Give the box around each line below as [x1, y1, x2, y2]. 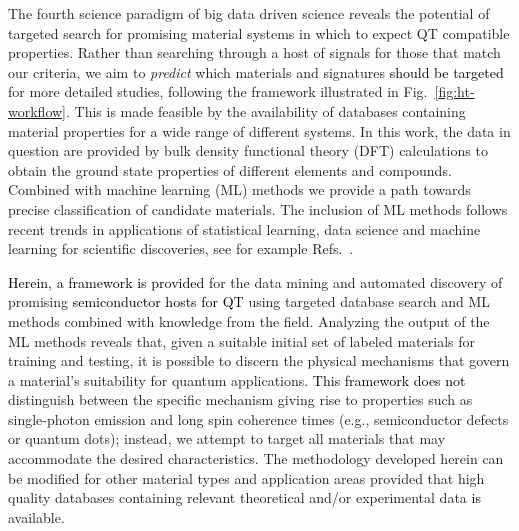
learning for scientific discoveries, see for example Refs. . [8, 238, 354, 259]
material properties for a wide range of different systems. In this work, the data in [8, 120, 511, 141]
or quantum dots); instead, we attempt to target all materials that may [8, 428, 446, 449]
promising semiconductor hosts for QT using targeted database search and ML [8, 291, 490, 312]
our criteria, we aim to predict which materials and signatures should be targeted [8, 61, 504, 82]
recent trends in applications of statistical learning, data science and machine [8, 218, 481, 239]
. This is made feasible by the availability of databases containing [66, 100, 466, 121]
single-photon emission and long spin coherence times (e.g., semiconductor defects [8, 408, 509, 429]
